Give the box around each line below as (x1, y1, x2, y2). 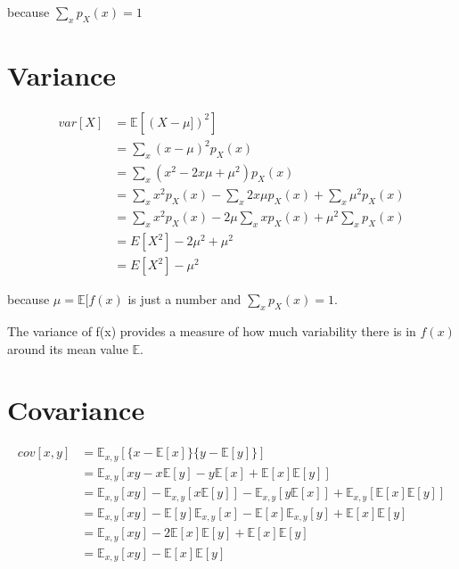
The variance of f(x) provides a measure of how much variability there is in (7, 321, 416, 340)
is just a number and (127, 290, 242, 309)
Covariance (7, 392, 145, 428)
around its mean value (7, 339, 128, 358)
